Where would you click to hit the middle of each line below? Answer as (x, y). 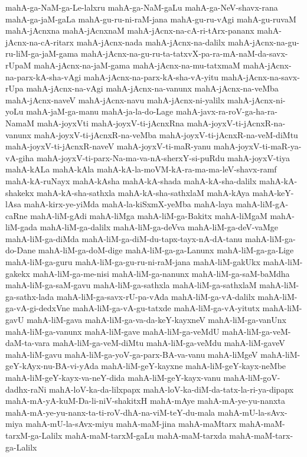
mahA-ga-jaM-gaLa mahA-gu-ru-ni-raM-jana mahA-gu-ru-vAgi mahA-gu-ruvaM (151, 19)
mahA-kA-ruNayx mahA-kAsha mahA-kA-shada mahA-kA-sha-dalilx (131, 180)
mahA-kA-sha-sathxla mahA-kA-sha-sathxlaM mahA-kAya (143, 192)
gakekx (18, 273)
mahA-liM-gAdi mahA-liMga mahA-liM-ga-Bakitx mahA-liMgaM (149, 215)
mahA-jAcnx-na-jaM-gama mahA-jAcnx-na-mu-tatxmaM (137, 65)
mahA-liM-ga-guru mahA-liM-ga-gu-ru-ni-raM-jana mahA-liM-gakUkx (133, 262)
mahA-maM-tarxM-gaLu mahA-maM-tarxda (146, 435)
